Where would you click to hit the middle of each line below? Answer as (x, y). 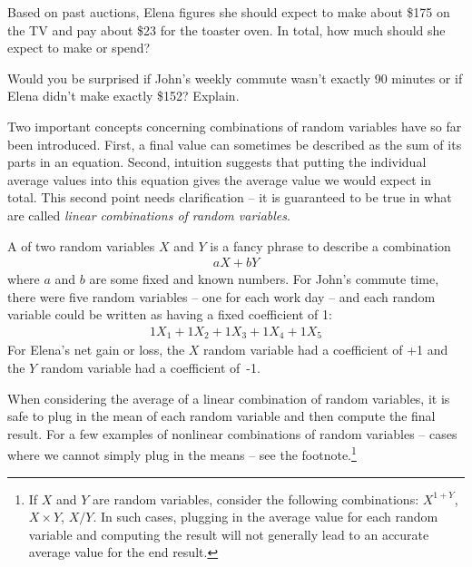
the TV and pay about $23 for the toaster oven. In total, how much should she (226, 29)
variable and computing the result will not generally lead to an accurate (229, 534)
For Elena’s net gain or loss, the (96, 350)
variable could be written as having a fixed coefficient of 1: (170, 314)
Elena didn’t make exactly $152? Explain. (123, 96)
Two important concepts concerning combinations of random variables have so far (235, 126)
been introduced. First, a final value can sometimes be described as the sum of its (235, 144)
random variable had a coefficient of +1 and (326, 350)
